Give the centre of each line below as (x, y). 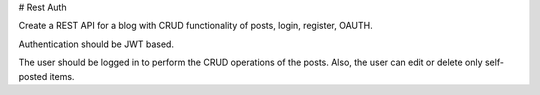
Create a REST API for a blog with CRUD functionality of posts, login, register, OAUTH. (196, 26)
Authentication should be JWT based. (96, 44)
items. (62, 76)
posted (33, 76)
